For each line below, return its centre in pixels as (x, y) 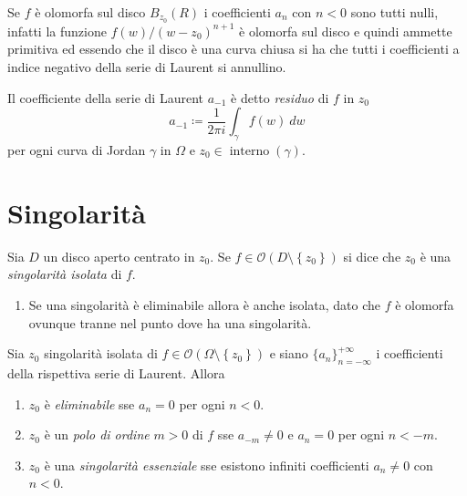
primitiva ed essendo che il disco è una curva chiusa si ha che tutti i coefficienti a (233, 49)
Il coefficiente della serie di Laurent (105, 97)
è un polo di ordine (97, 434)
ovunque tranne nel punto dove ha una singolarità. (170, 322)
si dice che (372, 256)
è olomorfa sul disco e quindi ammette (346, 31)
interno (249, 152)
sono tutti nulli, (394, 12)
